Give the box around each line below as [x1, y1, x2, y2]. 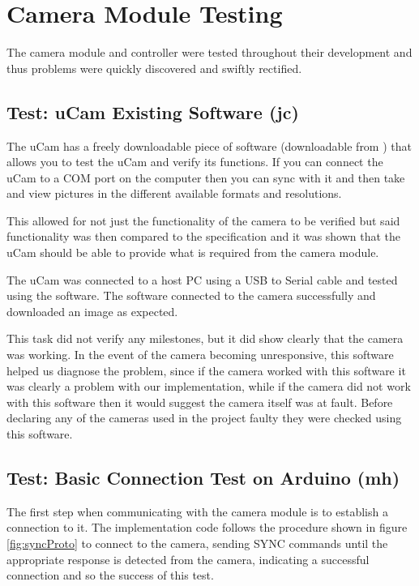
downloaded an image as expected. [6, 302, 178, 319]
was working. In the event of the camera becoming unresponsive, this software [6, 346, 394, 363]
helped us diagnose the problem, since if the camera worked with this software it [6, 361, 406, 379]
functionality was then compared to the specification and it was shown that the [6, 228, 401, 245]
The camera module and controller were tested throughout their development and [6, 44, 413, 61]
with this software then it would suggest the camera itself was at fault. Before [6, 393, 393, 410]
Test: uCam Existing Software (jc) [6, 99, 299, 124]
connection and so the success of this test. [6, 567, 214, 584]
